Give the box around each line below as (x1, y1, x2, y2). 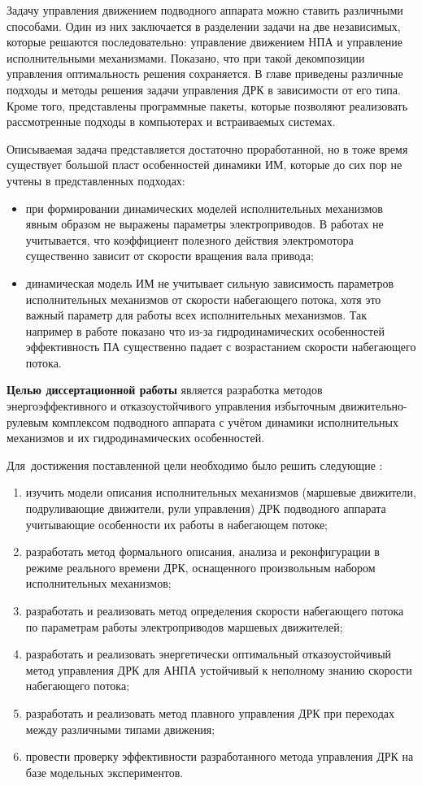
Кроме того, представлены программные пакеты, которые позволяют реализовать (7, 97, 408, 114)
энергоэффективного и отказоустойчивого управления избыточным (7, 397, 336, 415)
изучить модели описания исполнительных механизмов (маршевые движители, (25, 484, 416, 501)
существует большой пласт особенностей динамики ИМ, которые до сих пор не (7, 156, 402, 173)
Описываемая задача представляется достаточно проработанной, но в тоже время (7, 140, 408, 157)
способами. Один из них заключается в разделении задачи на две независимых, (7, 17, 401, 34)
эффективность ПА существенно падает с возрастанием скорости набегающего (25, 338, 416, 355)
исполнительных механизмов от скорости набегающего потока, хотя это (25, 290, 381, 307)
